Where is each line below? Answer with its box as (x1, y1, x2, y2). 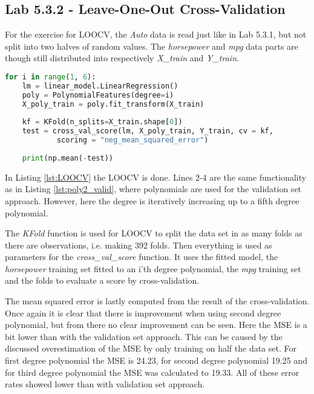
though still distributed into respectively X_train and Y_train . (5, 52, 239, 64)
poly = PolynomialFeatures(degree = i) (22, 90, 174, 99)
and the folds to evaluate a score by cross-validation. (5, 274, 200, 287)
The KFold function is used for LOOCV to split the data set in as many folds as (5, 227, 303, 239)
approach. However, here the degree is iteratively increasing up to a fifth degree (5, 194, 299, 207)
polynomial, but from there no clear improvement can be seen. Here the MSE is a (5, 318, 307, 331)
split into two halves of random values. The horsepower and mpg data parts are (5, 39, 298, 52)
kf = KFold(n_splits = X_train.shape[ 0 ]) (22, 118, 183, 127)
